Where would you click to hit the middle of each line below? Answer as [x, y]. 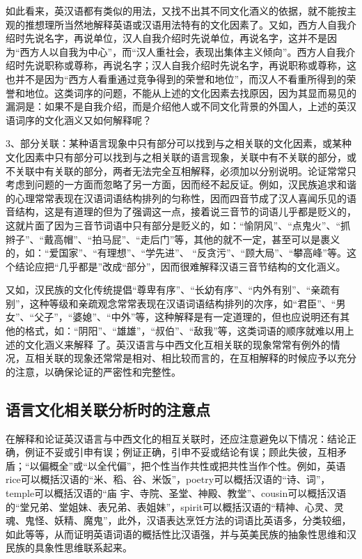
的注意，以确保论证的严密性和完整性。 [93, 371]
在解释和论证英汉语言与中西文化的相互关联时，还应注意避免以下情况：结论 [176, 438]
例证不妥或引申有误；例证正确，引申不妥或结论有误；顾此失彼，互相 [181, 452]
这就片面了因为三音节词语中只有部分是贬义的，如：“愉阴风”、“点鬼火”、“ [173, 225]
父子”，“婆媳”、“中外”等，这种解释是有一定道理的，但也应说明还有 [187, 317]
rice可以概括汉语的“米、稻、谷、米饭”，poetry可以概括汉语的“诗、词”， [168, 479]
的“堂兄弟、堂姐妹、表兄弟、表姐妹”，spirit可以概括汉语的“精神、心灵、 [170, 506]
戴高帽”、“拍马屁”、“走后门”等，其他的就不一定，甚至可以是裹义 [192, 239]
